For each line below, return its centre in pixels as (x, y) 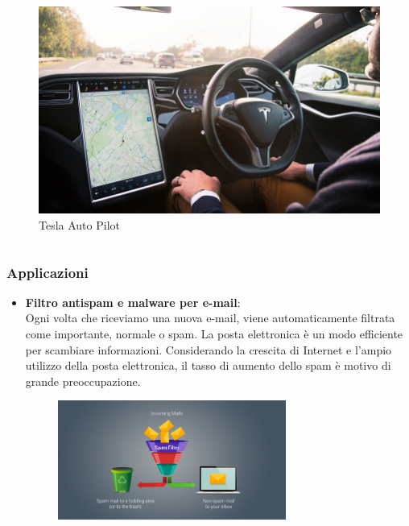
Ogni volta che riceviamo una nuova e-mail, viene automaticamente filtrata (210, 318)
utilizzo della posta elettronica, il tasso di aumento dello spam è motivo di (208, 365)
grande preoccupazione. (83, 381)
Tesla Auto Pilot (79, 224)
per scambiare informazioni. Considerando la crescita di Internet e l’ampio (209, 349)
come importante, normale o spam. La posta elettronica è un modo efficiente (214, 333)
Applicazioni (48, 272)
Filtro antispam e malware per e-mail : (133, 302)
